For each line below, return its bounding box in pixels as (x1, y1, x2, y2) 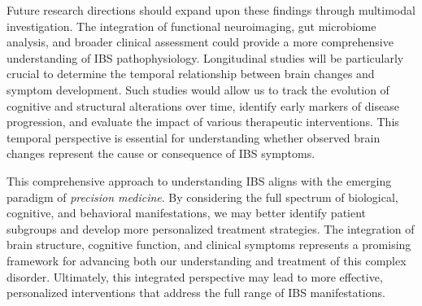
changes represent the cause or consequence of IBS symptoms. (7, 145, 315, 162)
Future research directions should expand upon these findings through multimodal (7, 2, 415, 18)
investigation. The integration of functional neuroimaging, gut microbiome (7, 17, 376, 34)
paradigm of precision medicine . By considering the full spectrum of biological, (7, 188, 398, 205)
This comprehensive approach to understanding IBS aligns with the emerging (7, 172, 392, 189)
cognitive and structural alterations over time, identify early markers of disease (7, 97, 399, 114)
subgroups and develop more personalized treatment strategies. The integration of (7, 220, 415, 237)
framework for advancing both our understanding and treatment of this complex (7, 251, 407, 269)
